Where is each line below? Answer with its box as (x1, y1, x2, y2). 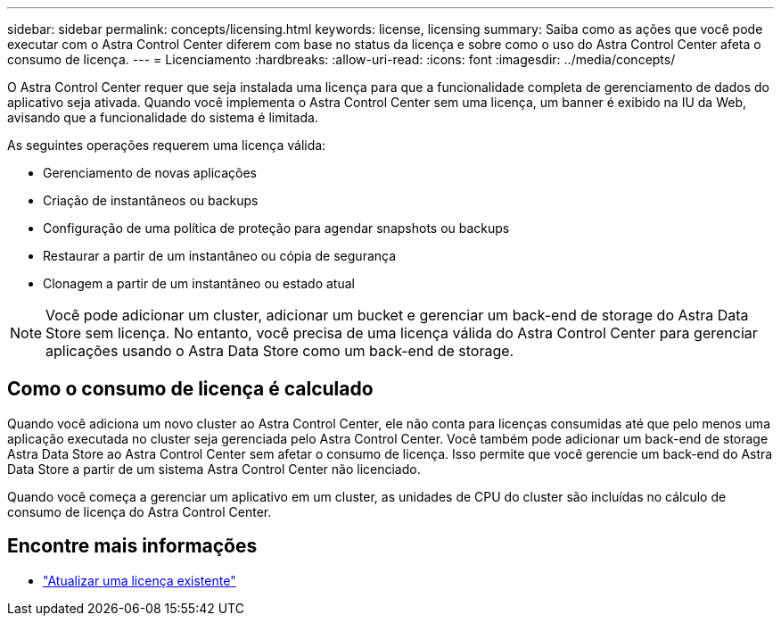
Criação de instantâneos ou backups (43, 193, 259, 208)
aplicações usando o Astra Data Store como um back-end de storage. (45, 342, 514, 360)
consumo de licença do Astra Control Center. (7, 503, 272, 519)
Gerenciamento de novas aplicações (43, 165, 258, 180)
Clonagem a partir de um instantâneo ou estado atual (43, 276, 355, 291)
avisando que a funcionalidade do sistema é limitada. (7, 110, 318, 125)
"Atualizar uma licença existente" (43, 572, 236, 588)
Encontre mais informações (7, 535, 258, 558)
